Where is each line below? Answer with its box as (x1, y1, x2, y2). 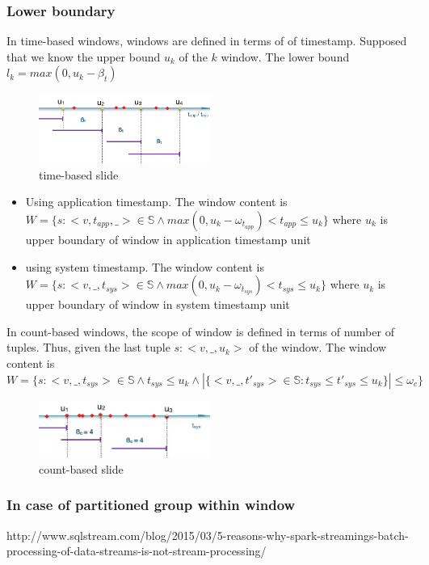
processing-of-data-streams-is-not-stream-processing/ (6, 542, 267, 559)
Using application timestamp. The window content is (25, 193, 288, 210)
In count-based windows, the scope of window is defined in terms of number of (6, 323, 394, 339)
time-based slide (39, 166, 119, 183)
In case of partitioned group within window (6, 495, 296, 515)
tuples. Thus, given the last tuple (6, 339, 170, 356)
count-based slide (39, 460, 124, 477)
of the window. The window (249, 339, 387, 356)
